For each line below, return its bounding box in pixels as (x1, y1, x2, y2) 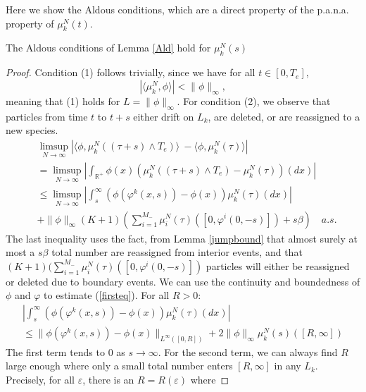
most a (6, 245, 35, 259)
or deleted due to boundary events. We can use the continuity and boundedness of (6, 274, 360, 288)
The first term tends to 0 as (6, 344, 125, 359)
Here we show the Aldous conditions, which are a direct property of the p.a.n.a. (6, 2, 349, 16)
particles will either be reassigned (206, 258, 350, 273)
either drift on (133, 109, 194, 123)
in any (274, 358, 301, 373)
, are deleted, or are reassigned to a (208, 109, 360, 123)
